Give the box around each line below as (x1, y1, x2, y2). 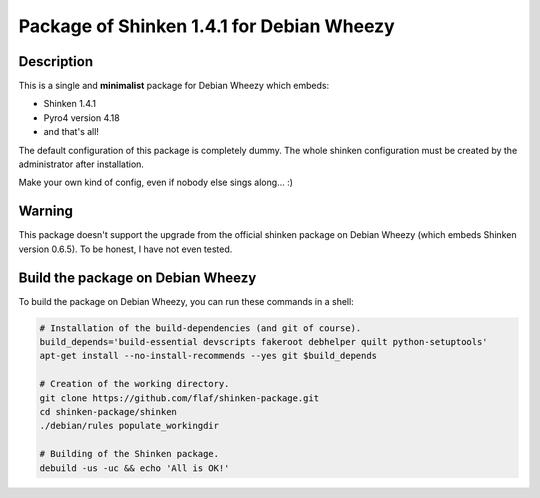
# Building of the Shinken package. (39, 448, 220, 460)
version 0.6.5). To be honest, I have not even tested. (18, 243, 233, 255)
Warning (18, 203, 74, 220)
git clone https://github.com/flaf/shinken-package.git (39, 392, 320, 404)
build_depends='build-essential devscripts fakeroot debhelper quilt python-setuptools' (39, 336, 489, 347)
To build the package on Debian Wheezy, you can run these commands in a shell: (18, 295, 354, 307)
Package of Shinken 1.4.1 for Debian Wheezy (18, 15, 395, 37)
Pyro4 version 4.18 (43, 111, 120, 124)
